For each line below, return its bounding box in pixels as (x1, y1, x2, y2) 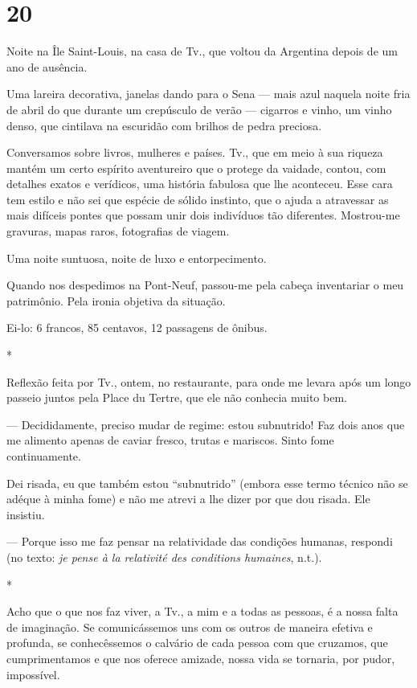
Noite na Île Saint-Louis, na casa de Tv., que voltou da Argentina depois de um (6, 43, 398, 59)
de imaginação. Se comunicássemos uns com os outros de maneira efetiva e (6, 618, 373, 635)
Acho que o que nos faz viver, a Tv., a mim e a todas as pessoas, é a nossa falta (6, 603, 399, 620)
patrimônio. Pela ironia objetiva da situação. (6, 292, 226, 309)
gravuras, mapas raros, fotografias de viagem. (6, 223, 230, 240)
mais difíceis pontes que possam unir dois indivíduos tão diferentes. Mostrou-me (6, 207, 400, 223)
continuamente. (6, 448, 81, 464)
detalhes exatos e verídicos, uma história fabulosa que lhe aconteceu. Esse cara (6, 175, 393, 192)
